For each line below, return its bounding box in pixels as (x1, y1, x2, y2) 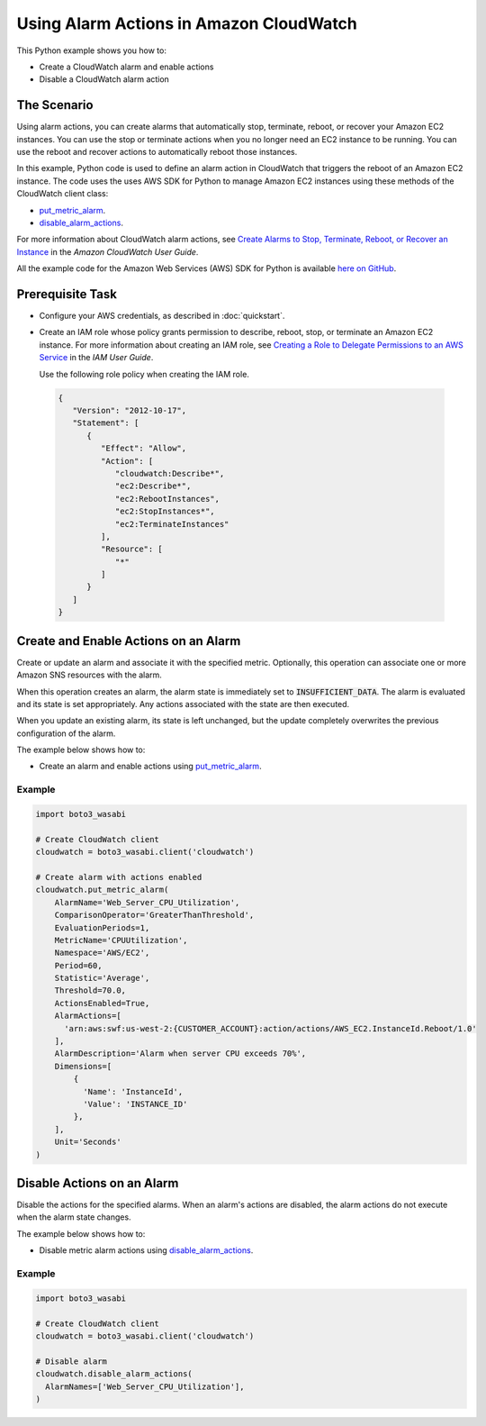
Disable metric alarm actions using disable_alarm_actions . (39, 1245, 254, 1256)
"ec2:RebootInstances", (114, 494, 220, 504)
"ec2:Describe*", (114, 481, 192, 491)
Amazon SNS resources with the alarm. (16, 669, 162, 680)
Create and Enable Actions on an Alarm (16, 633, 241, 649)
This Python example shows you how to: (16, 45, 166, 56)
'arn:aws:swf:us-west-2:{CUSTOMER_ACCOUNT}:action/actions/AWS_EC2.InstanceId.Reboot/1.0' (64, 1023, 477, 1033)
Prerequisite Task (16, 286, 117, 302)
